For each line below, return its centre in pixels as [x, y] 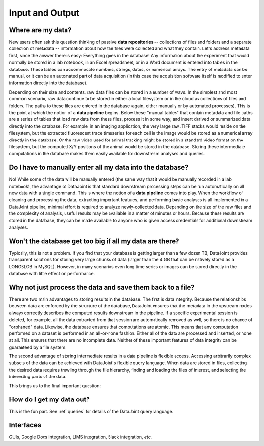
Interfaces [25, 425]
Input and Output [44, 13]
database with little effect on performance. [52, 274]
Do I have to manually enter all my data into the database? [99, 168]
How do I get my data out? [49, 400]
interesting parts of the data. [38, 376]
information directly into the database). [48, 83]
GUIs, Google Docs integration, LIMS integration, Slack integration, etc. [80, 437]
